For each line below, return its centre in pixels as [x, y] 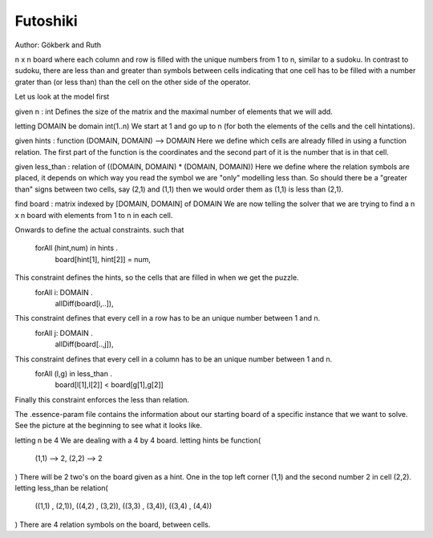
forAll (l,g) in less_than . [73, 374]
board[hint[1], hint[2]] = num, [103, 259]
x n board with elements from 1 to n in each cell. [94, 215]
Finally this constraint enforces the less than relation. [102, 399]
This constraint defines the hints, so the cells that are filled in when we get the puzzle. [157, 277]
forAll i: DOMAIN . [64, 292]
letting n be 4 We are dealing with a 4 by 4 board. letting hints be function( [138, 440]
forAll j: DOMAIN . [64, 333]
